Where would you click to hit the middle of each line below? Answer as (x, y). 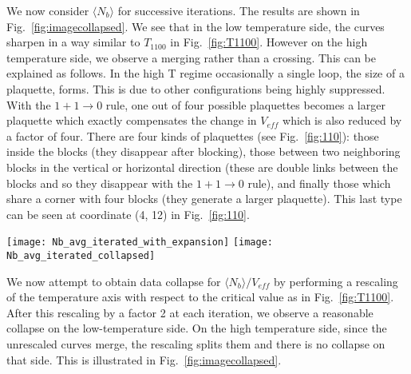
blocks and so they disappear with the (100, 183)
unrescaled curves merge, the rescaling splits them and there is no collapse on (196, 344)
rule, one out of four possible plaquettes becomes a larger (245, 104)
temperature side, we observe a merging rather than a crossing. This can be (192, 57)
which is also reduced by (342, 120)
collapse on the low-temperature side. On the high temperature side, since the (197, 328)
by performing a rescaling (336, 281)
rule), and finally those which (319, 183)
